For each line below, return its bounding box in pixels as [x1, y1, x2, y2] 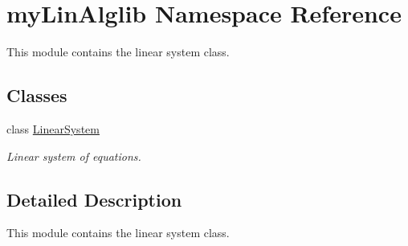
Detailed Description [6, 187, 182, 211]
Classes [6, 83, 67, 108]
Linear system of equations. [6, 147, 141, 164]
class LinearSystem [6, 120, 100, 137]
